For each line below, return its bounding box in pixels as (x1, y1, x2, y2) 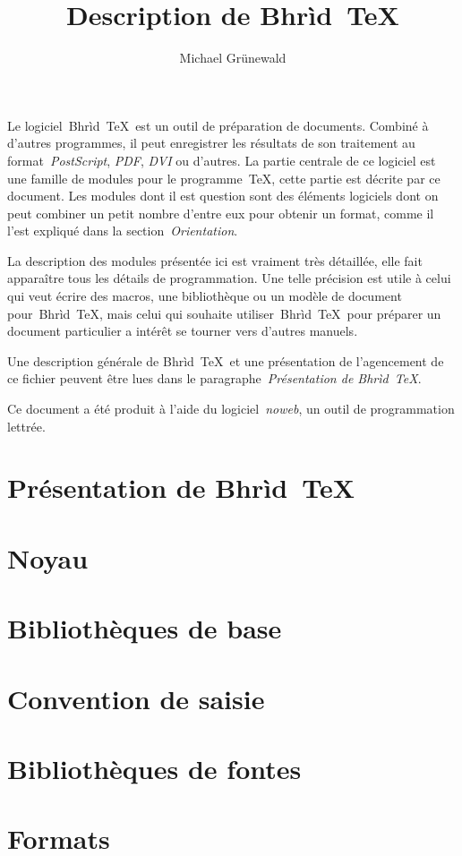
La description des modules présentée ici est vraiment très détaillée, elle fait (7, 251, 423, 270)
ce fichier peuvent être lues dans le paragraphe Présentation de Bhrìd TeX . (7, 369, 422, 388)
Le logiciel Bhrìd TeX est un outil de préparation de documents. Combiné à (7, 116, 429, 134)
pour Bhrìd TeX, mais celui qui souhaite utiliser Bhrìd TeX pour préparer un (7, 304, 441, 322)
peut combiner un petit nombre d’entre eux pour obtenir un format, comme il (7, 203, 434, 222)
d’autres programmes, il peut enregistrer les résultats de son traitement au (7, 133, 415, 152)
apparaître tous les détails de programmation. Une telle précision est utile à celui (7, 269, 451, 287)
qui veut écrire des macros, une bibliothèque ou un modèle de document (7, 287, 402, 305)
